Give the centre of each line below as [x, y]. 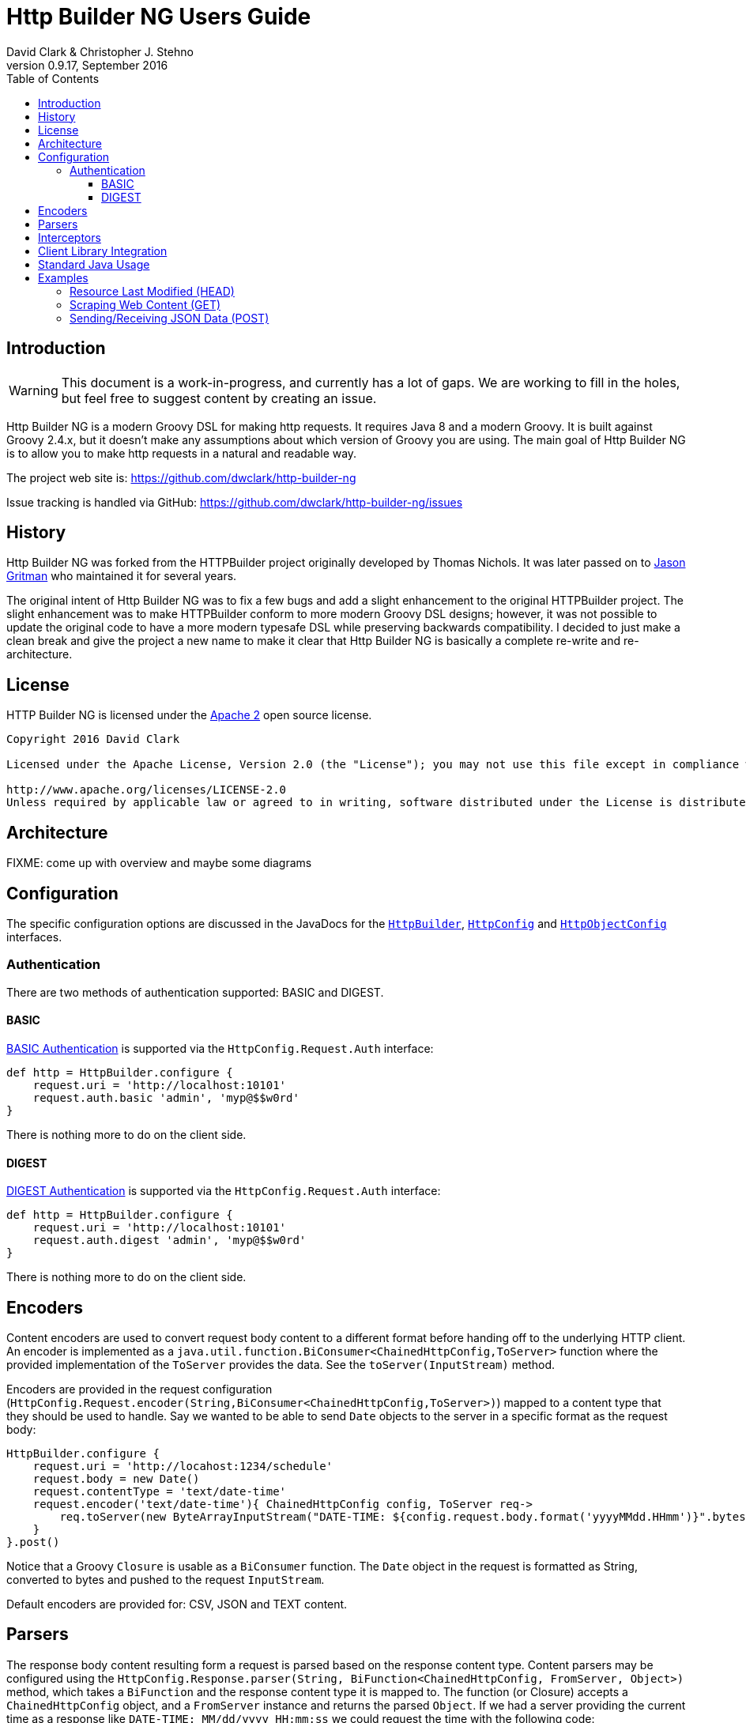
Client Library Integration [103, 251]
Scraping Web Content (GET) [145, 304]
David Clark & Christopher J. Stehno [100, 51]
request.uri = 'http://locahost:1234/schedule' [183, 1466]
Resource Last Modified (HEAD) [152, 291]
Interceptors [70, 237]
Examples [63, 277]
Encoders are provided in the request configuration [139, 1389]
